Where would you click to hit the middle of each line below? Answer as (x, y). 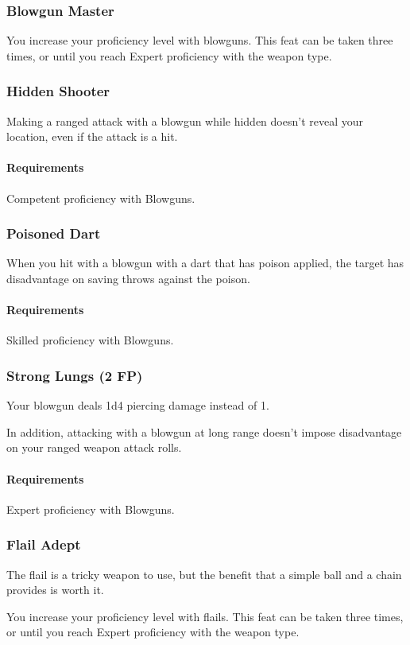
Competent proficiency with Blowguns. (101, 198)
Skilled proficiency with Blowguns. (90, 340)
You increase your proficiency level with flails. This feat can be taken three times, (205, 616)
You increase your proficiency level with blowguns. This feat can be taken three (200, 40)
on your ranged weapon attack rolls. (94, 447)
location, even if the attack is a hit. (92, 136)
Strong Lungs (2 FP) (75, 375)
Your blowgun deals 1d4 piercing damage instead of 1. (138, 405)
